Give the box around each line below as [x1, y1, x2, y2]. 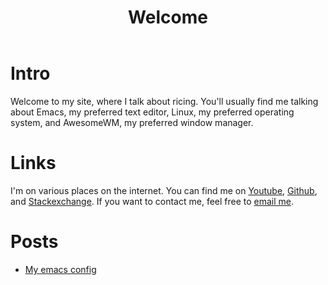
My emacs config [24, 263, 97, 275]
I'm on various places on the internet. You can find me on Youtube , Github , [10, 184, 318, 196]
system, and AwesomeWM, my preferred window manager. [10, 116, 254, 128]
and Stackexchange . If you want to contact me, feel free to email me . [10, 195, 295, 207]
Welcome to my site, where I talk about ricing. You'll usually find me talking [10, 95, 319, 107]
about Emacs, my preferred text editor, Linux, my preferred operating [10, 106, 295, 118]
